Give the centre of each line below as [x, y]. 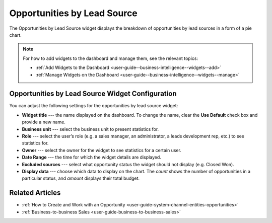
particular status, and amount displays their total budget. [81, 178]
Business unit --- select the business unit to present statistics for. [90, 129]
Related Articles [35, 193]
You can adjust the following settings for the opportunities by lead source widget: [94, 106]
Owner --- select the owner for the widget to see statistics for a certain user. [101, 150]
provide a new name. [44, 122]
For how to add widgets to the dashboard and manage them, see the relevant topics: [111, 58]
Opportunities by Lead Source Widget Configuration [93, 94]
